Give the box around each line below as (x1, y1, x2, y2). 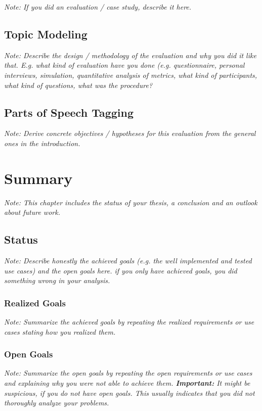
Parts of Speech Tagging (4, 104, 134, 120)
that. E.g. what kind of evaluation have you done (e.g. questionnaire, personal (4, 60, 245, 70)
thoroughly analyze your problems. (4, 397, 109, 408)
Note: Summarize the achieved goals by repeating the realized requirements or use (4, 316, 254, 327)
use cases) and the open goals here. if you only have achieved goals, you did (4, 265, 237, 276)
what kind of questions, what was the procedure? (4, 79, 153, 90)
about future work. (4, 207, 60, 217)
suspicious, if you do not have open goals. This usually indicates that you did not (4, 387, 255, 398)
